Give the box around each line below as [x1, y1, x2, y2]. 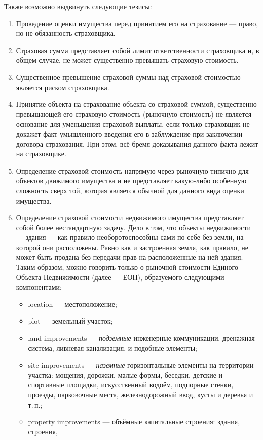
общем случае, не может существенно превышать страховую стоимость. [16, 55, 239, 65]
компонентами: [16, 282, 62, 292]
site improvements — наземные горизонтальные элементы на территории [28, 359, 254, 370]
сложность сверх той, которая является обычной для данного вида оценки [16, 185, 244, 195]
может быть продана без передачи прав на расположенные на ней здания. [16, 252, 243, 262]
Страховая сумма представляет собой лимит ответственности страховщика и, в [16, 45, 259, 55]
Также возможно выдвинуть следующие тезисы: [4, 1, 152, 11]
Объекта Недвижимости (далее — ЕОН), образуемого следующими [16, 271, 224, 282]
